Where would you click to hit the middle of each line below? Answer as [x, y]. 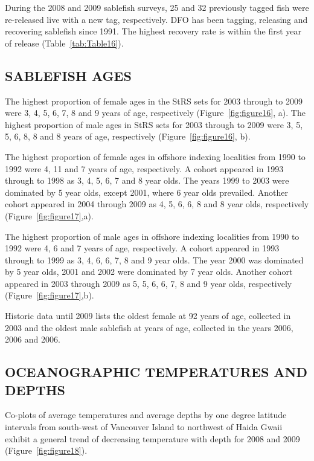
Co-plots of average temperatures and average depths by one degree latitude [146, 415]
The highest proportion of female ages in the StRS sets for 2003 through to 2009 [154, 101]
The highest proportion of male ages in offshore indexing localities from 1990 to [152, 236]
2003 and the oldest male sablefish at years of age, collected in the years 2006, [149, 327]
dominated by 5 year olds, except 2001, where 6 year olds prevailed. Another [146, 192]
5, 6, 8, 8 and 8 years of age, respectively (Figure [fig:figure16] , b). [128, 136]
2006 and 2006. [33, 339]
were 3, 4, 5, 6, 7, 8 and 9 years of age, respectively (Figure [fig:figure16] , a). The [155, 113]
